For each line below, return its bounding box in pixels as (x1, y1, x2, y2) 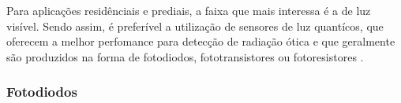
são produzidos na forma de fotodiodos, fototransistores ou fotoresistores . (6, 48, 364, 64)
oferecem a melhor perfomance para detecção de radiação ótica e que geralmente (6, 33, 395, 50)
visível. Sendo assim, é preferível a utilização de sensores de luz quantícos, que (6, 17, 384, 34)
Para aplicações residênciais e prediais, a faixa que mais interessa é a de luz (6, 2, 371, 18)
